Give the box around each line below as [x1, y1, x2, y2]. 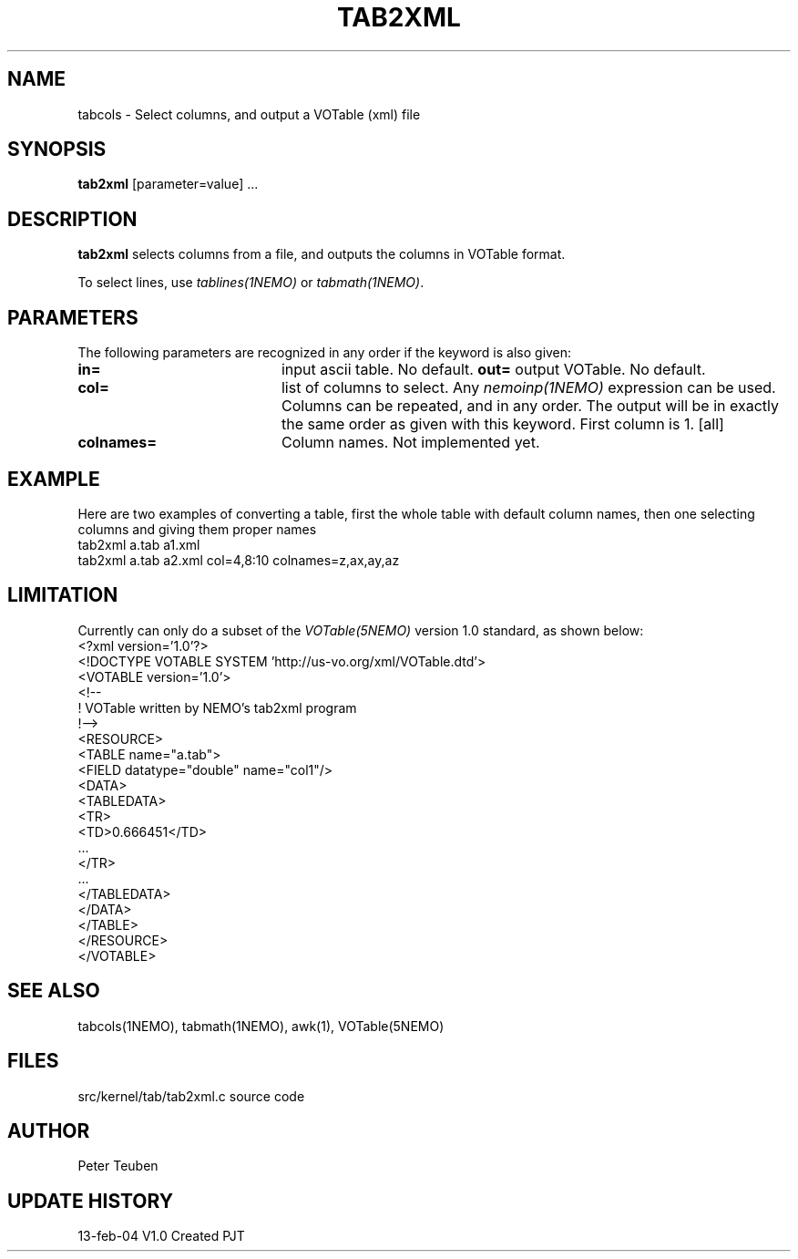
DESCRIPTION [7, 207, 138, 231]
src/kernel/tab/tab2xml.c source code [77, 1088, 305, 1104]
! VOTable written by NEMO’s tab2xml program [77, 699, 357, 716]
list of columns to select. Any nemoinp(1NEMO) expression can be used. [281, 378, 776, 397]
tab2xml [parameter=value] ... [77, 176, 259, 192]
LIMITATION [7, 583, 118, 607]
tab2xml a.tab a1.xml [77, 536, 200, 552]
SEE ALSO [7, 979, 100, 1003]
